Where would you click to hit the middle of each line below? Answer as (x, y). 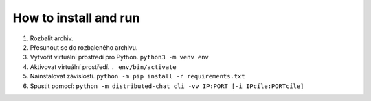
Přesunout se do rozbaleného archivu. (84, 47)
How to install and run (76, 18)
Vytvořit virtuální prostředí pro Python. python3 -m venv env (120, 57)
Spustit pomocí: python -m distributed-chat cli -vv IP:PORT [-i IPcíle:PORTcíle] (167, 86)
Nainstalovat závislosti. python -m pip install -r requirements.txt (137, 76)
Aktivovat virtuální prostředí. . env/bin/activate (103, 67)
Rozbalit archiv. (52, 38)
